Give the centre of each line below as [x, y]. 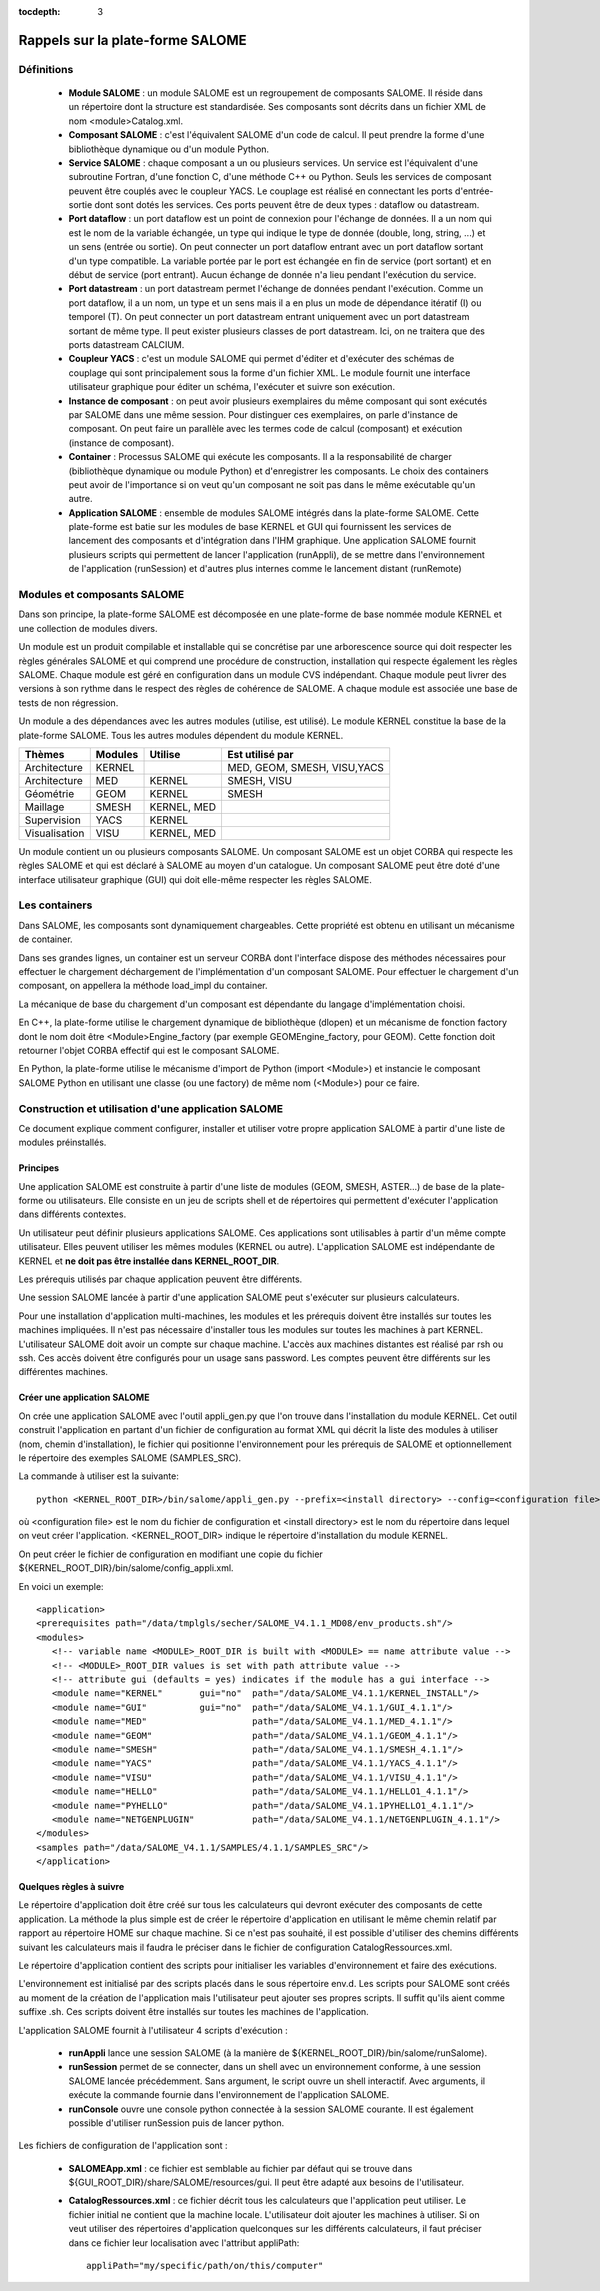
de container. [46, 939]
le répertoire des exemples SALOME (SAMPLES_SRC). [130, 1457]
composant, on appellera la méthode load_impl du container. [143, 986]
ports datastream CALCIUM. [126, 344]
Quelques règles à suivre [71, 1887]
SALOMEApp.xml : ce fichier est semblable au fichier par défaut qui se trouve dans [240, 2168]
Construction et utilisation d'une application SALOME [151, 1108]
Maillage [44, 807]
